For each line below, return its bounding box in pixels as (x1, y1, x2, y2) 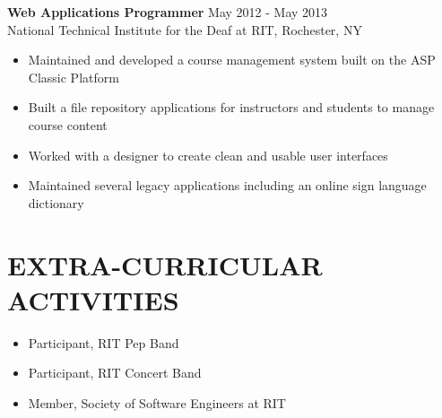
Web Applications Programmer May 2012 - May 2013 (7, 3, 328, 21)
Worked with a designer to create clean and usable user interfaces (28, 145, 388, 164)
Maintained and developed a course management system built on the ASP (28, 50, 436, 69)
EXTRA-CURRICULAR (7, 246, 323, 283)
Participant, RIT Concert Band (28, 363, 202, 382)
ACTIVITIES (7, 281, 179, 318)
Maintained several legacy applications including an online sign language (28, 176, 427, 195)
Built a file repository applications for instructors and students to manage (28, 98, 435, 117)
